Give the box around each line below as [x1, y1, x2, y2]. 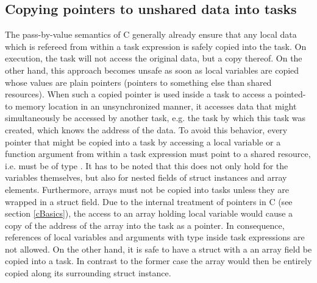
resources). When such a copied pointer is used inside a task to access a [5, 88, 272, 100]
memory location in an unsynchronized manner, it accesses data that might [15, 99, 297, 112]
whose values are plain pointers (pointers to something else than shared [5, 75, 272, 88]
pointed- [274, 88, 306, 100]
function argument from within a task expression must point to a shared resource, [5, 147, 311, 160]
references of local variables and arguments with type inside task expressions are [5, 231, 305, 243]
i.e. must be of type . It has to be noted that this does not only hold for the [5, 159, 288, 172]
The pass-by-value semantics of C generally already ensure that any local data [5, 28, 297, 41]
